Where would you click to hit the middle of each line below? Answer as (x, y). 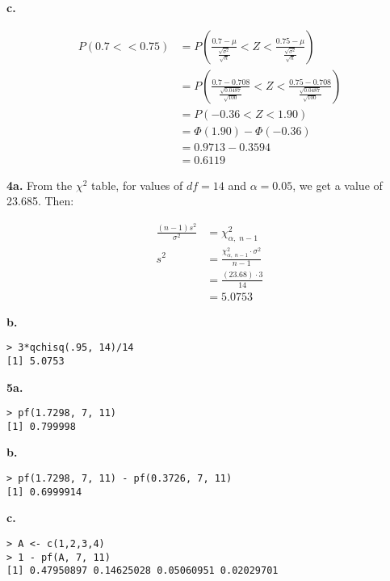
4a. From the (40, 185)
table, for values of (137, 185)
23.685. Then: (40, 201)
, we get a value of (338, 185)
